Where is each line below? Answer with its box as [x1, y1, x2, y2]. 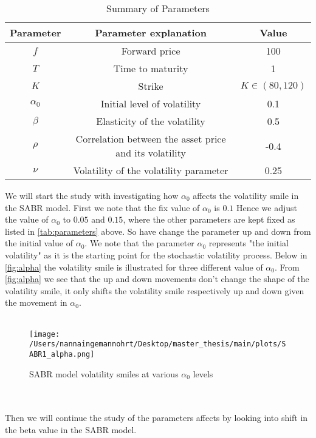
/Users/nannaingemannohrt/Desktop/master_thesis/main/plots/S [29, 340, 286, 349]
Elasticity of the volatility [96, 114, 205, 128]
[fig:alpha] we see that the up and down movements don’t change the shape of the [5, 272, 309, 285]
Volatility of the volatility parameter [73, 163, 228, 177]
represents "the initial [208, 237, 289, 249]
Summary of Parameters [106, 1, 210, 15]
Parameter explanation [95, 25, 207, 39]
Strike [138, 79, 163, 93]
